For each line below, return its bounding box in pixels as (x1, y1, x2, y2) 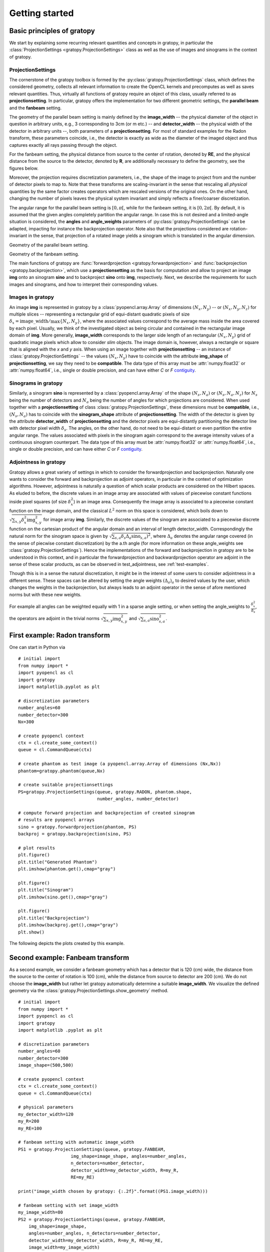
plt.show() (18, 929, 45, 935)
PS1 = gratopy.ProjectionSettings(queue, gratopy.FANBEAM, (18, 1146, 166, 1152)
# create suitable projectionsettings (18, 782, 113, 788)
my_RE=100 (18, 1125, 42, 1131)
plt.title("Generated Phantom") (18, 859, 97, 865)
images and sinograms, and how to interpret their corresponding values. (9, 281, 158, 287)
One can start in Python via (9, 644, 65, 650)
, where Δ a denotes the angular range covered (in (150, 533, 253, 540)
